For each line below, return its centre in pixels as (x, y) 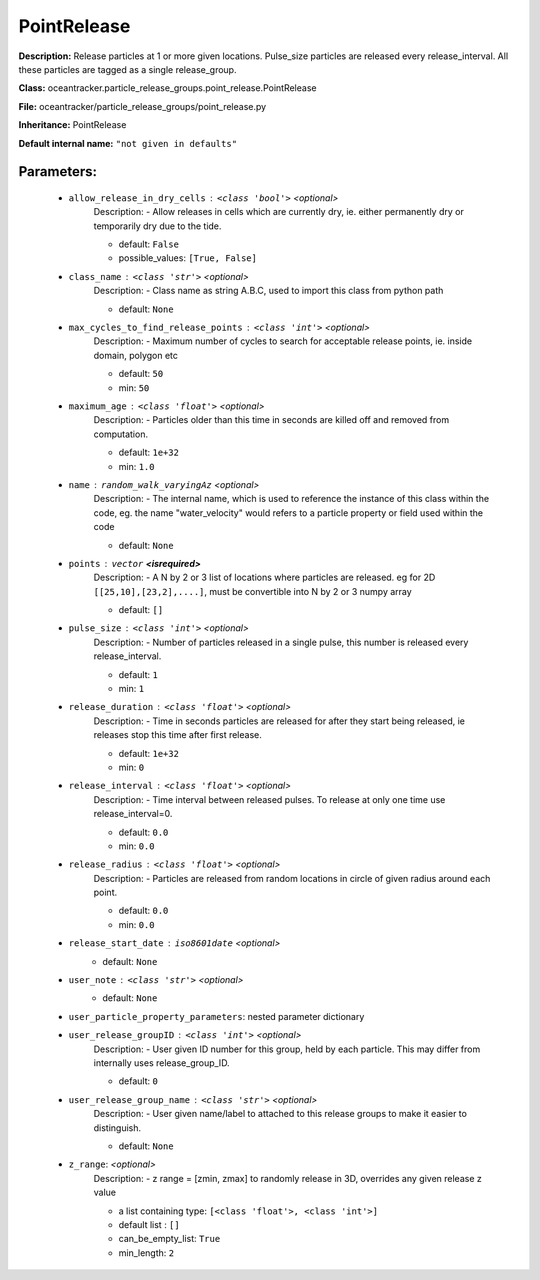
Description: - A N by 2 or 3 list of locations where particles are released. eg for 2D (264, 577)
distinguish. (117, 1127)
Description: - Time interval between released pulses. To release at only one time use (269, 799)
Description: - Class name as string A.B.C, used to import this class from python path (268, 291)
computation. (121, 434)
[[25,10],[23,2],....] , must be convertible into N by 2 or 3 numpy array (252, 591)
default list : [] (149, 1224)
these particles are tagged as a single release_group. (127, 69)
